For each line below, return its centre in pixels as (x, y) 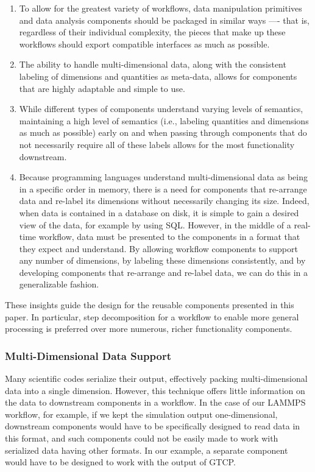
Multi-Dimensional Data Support (88, 355)
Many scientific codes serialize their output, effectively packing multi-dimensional (156, 379)
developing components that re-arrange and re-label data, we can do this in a (163, 272)
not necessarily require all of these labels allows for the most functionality (157, 144)
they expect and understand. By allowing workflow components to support (158, 248)
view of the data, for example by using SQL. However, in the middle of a (155, 224)
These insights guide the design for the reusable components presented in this (150, 305)
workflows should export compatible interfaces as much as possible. (144, 44)
